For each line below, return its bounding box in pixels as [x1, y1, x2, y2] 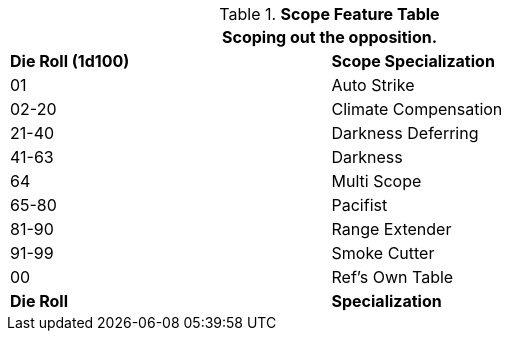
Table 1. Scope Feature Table [219, 4, 440, 24]
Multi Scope [331, 171, 422, 191]
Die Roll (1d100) [10, 51, 130, 71]
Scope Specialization [331, 51, 495, 71]
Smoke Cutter [331, 243, 435, 263]
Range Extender [331, 219, 452, 239]
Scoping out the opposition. [222, 27, 437, 47]
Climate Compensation [331, 99, 503, 119]
